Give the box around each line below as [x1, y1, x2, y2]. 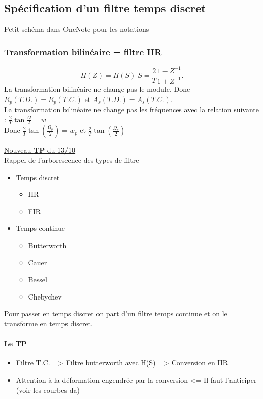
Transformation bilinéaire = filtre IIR [4, 45, 162, 58]
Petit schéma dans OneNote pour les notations [4, 24, 149, 35]
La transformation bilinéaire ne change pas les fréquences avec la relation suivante [4, 104, 259, 114]
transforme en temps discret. [4, 318, 93, 328]
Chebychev [28, 291, 62, 302]
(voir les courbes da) [16, 384, 80, 395]
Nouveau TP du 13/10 [4, 145, 76, 155]
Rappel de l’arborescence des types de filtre [4, 154, 139, 165]
